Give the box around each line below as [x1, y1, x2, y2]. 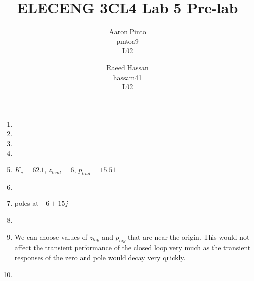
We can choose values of [14, 231, 87, 241]
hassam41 [113, 72, 142, 82]
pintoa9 [116, 36, 139, 46]
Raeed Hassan [106, 62, 149, 72]
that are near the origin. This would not [127, 231, 250, 241]
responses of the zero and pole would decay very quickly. [14, 252, 186, 263]
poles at [14, 198, 39, 208]
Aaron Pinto [109, 26, 146, 37]
